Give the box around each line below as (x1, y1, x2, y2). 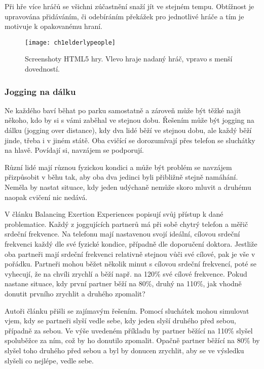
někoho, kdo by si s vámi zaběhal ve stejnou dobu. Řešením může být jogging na (5, 115, 254, 125)
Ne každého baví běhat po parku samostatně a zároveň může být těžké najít (5, 105, 241, 115)
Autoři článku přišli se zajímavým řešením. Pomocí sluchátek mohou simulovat (5, 305, 249, 316)
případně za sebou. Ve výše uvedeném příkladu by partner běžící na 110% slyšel (5, 325, 253, 336)
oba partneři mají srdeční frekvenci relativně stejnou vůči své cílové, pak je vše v (5, 248, 255, 259)
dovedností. (25, 63, 60, 74)
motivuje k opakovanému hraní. (5, 21, 102, 31)
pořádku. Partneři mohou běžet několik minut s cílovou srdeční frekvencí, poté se (5, 258, 256, 269)
